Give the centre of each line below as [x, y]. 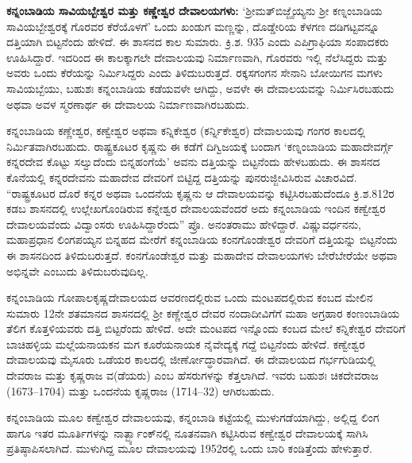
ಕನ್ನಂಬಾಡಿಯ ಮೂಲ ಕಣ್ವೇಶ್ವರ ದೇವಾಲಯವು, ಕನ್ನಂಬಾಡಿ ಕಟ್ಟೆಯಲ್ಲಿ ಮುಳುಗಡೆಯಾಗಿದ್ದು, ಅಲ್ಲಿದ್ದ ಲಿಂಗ [193, 417]
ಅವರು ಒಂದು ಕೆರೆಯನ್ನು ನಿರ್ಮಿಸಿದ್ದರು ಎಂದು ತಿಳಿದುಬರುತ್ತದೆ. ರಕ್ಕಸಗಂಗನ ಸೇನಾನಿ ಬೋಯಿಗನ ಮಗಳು [194, 73]
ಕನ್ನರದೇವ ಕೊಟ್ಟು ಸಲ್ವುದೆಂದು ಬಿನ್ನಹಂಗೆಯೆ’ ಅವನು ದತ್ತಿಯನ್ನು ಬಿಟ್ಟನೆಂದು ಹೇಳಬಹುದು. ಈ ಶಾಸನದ [193, 162]
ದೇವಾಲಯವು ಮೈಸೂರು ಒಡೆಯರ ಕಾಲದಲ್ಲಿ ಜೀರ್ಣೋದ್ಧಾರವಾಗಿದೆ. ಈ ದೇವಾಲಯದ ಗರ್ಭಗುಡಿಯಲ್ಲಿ [191, 359]
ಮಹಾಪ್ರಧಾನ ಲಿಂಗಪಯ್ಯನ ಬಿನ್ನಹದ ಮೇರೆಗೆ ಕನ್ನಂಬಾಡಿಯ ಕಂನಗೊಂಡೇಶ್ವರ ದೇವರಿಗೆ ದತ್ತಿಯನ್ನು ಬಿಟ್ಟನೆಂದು [202, 239]
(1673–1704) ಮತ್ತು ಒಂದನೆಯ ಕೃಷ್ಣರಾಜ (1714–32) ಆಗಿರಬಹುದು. [141, 390]
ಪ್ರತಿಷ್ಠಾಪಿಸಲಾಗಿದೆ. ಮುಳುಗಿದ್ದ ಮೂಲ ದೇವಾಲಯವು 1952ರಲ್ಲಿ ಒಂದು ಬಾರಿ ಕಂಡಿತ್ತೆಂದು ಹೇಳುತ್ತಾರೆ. [189, 448]
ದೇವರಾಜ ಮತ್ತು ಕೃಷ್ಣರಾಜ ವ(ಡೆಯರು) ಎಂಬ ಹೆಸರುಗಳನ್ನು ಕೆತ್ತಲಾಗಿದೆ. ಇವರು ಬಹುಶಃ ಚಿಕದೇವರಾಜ [193, 375]
